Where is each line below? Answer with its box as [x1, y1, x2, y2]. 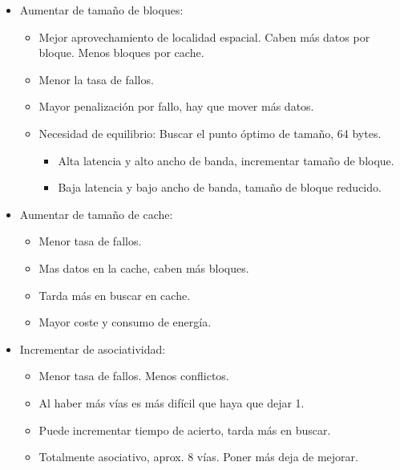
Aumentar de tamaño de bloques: [19, 2, 184, 18]
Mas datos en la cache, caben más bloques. [38, 259, 249, 276]
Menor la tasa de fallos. [38, 71, 154, 87]
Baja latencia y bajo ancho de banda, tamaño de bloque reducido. [58, 179, 382, 196]
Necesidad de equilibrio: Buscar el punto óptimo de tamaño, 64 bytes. [38, 124, 382, 141]
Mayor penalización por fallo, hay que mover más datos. [38, 98, 314, 115]
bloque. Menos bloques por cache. [38, 44, 204, 61]
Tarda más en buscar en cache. [38, 286, 191, 303]
